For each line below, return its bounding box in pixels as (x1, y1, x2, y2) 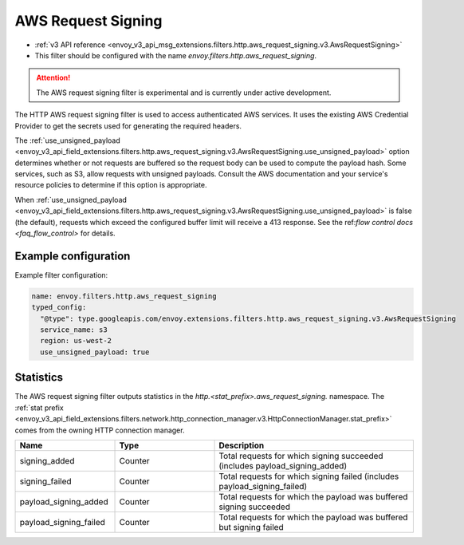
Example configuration (14, 249, 131, 263)
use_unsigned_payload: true (40, 347, 150, 357)
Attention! (36, 73, 71, 83)
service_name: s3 (40, 326, 108, 334)
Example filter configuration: (14, 270, 108, 279)
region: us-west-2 (40, 336, 112, 346)
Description (218, 440, 265, 451)
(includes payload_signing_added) (218, 460, 347, 471)
